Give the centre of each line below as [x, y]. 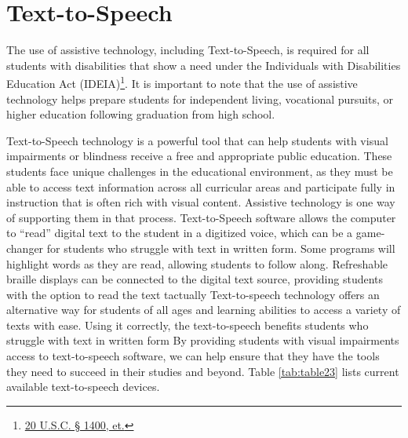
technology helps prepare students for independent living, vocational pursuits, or [200, 99]
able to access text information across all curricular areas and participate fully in [201, 186]
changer [25, 248]
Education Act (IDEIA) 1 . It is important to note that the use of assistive [182, 82]
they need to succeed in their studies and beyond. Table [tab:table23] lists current [203, 371]
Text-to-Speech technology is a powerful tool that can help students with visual [197, 140]
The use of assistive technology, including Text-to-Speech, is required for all [188, 50]
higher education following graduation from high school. [141, 114]
